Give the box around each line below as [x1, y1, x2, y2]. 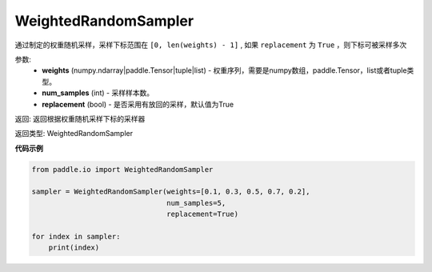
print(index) [48, 243, 100, 252]
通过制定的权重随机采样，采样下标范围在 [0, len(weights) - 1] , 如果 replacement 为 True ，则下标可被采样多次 [14, 40, 407, 50]
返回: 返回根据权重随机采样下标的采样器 [14, 114, 146, 123]
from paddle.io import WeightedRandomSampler [31, 165, 214, 174]
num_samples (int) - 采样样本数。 [42, 88, 154, 98]
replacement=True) [166, 210, 239, 219]
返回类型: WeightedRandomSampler [14, 129, 134, 138]
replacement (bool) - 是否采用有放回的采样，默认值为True [42, 99, 234, 109]
